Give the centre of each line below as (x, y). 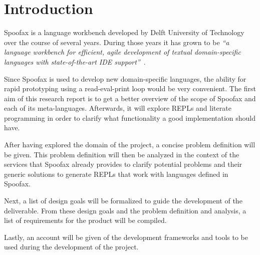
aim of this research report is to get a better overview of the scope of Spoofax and (130, 98)
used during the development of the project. (71, 247)
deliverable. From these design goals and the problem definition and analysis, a (125, 210)
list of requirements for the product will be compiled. (85, 220)
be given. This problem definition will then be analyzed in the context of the (122, 154)
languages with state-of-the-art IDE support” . (75, 61)
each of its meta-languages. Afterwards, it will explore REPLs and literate (118, 108)
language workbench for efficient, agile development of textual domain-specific (122, 52)
